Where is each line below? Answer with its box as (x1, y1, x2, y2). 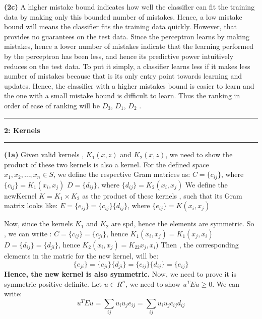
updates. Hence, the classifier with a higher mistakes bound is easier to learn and (4, 80, 254, 91)
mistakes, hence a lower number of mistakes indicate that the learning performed (4, 41, 254, 51)
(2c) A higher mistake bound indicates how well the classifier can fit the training (4, 2, 255, 12)
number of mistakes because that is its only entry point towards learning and (4, 71, 242, 81)
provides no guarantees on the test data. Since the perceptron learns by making (4, 31, 250, 41)
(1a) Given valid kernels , (4, 149, 84, 160)
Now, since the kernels (4, 218, 73, 229)
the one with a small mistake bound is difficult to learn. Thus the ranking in (4, 90, 240, 101)
